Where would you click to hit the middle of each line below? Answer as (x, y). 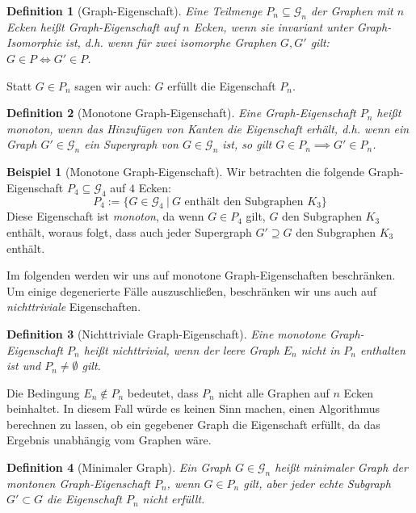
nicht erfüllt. (174, 499)
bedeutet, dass (163, 392)
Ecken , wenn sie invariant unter (273, 26)
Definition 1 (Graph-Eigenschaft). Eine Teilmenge (134, 11)
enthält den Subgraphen (244, 202)
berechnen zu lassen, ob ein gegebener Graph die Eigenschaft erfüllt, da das (193, 424)
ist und (24, 366)
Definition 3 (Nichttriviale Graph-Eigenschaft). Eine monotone (166, 333)
